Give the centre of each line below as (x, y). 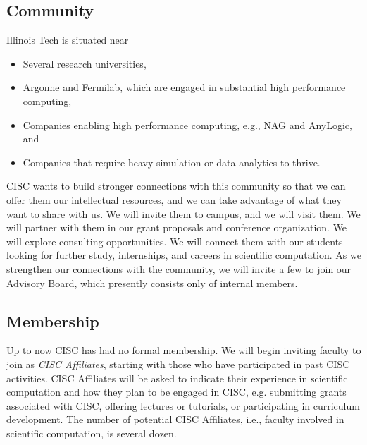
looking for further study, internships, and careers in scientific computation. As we (184, 255)
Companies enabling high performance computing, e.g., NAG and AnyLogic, (187, 124)
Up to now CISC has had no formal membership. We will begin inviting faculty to (184, 350)
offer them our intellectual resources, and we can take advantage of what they (174, 199)
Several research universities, (85, 63)
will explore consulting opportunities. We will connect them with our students (175, 241)
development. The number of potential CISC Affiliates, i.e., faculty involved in (175, 419)
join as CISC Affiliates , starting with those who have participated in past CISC (178, 364)
